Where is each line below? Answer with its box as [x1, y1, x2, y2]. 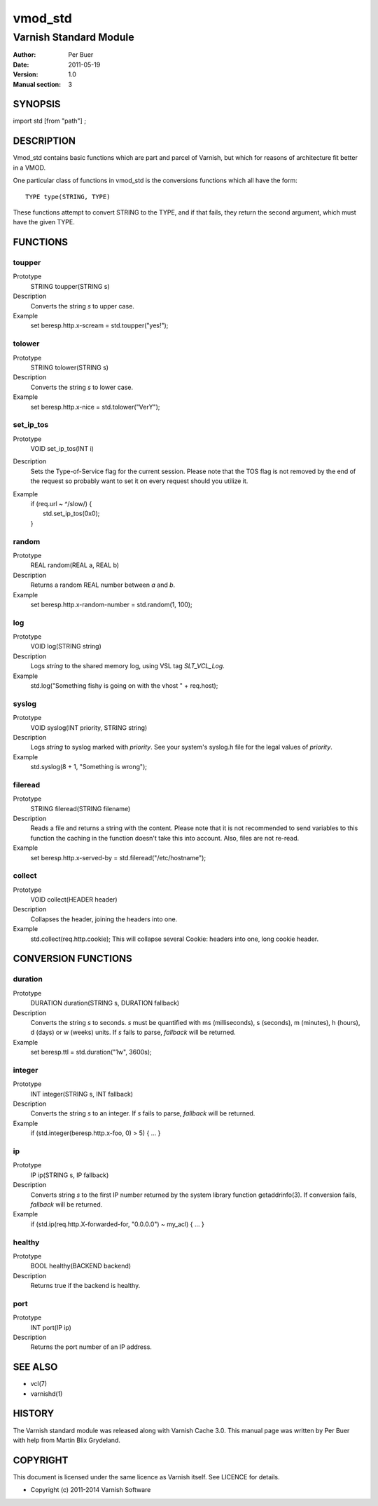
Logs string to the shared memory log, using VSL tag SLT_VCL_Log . [30, 662, 225, 670]
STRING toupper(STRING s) [30, 282, 110, 290]
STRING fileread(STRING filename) [30, 804, 131, 813]
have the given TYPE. [13, 218, 75, 226]
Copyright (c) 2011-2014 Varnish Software [30, 1486, 151, 1494]
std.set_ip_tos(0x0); [43, 509, 100, 518]
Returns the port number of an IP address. [30, 1343, 152, 1351]
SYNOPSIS [13, 98, 61, 110]
